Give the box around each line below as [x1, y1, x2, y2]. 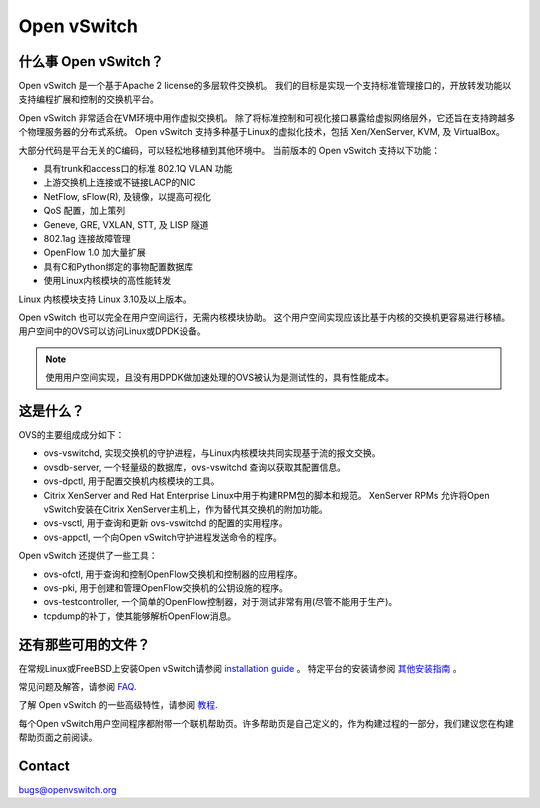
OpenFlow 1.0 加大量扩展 [43, 246, 147, 259]
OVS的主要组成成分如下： [18, 429, 125, 440]
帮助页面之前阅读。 [18, 731, 98, 744]
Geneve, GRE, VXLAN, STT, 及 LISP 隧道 [43, 218, 209, 230]
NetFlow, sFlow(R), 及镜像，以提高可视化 [43, 190, 212, 202]
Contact [18, 757, 70, 774]
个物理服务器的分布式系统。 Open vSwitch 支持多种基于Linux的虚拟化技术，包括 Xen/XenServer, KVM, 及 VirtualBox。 [18, 126, 505, 138]
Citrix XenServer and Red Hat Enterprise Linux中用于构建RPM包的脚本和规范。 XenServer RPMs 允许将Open [43, 489, 490, 501]
